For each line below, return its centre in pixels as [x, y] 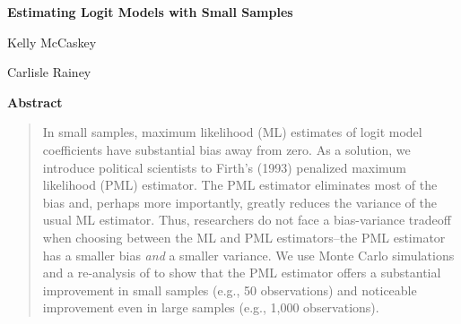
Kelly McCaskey [52, 42]
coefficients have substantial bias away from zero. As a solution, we [226, 149]
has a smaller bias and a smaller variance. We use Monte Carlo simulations [248, 255]
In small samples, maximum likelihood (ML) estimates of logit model [232, 132]
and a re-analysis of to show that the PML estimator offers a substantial [242, 273]
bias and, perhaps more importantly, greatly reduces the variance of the [239, 202]
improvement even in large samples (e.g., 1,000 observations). [211, 307]
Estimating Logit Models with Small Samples [150, 12]
